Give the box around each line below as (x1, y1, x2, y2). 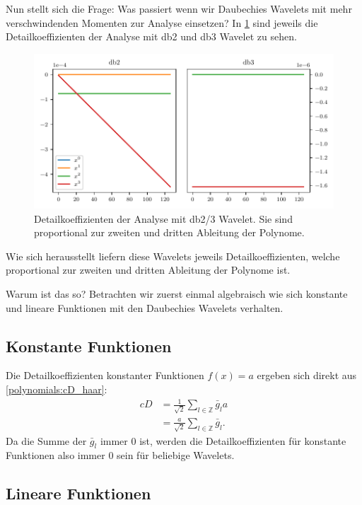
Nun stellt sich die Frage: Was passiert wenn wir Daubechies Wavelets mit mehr (6, 1, 352, 16)
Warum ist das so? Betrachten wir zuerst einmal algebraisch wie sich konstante (6, 286, 348, 301)
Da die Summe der (6, 433, 87, 448)
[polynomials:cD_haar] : (6, 382, 107, 397)
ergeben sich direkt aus (257, 368, 357, 383)
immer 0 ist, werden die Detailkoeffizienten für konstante (100, 433, 346, 448)
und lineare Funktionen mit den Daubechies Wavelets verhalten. (6, 300, 284, 315)
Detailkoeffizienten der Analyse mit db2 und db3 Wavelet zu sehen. (6, 29, 297, 44)
